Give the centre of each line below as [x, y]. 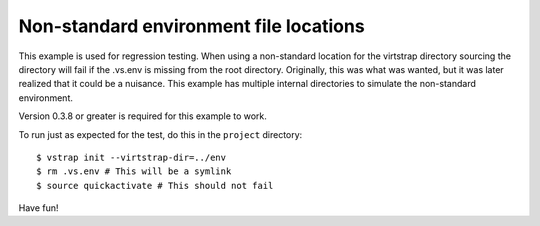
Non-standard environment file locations [191, 26]
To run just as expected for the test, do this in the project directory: [160, 134]
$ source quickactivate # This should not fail [155, 185]
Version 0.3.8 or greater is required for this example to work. [142, 116]
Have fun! [38, 208]
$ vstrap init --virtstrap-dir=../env [131, 157]
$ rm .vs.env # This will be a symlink [134, 171]
